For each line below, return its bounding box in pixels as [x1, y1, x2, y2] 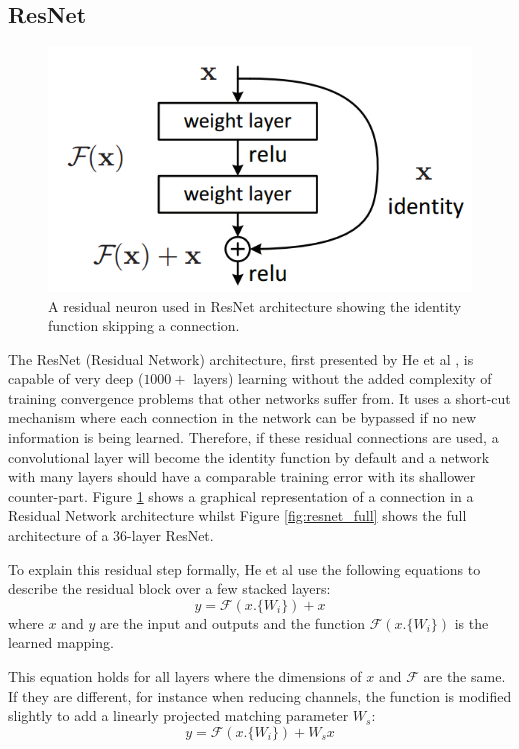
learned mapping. [8, 632, 114, 653]
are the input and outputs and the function [99, 612, 365, 633]
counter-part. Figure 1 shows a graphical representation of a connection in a [8, 485, 474, 506]
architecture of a [8, 525, 109, 546]
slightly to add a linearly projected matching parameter [8, 705, 349, 726]
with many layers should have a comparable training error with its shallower [8, 466, 476, 487]
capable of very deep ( [8, 368, 144, 389]
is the [454, 612, 489, 633]
